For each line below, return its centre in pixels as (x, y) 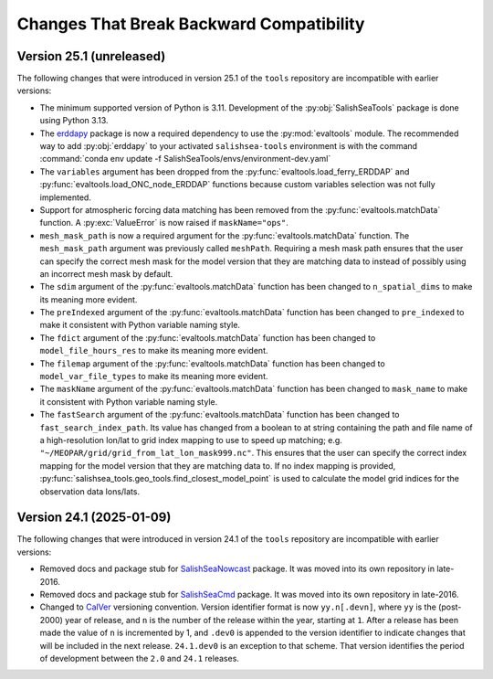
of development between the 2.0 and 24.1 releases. (139, 658)
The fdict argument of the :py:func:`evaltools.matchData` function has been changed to (208, 337)
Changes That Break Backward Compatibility (191, 24)
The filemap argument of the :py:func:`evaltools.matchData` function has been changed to (212, 363)
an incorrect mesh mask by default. (106, 273)
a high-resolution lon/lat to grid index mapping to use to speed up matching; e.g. (191, 440)
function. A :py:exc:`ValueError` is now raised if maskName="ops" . (164, 223)
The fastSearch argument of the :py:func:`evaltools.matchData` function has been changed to (220, 415)
